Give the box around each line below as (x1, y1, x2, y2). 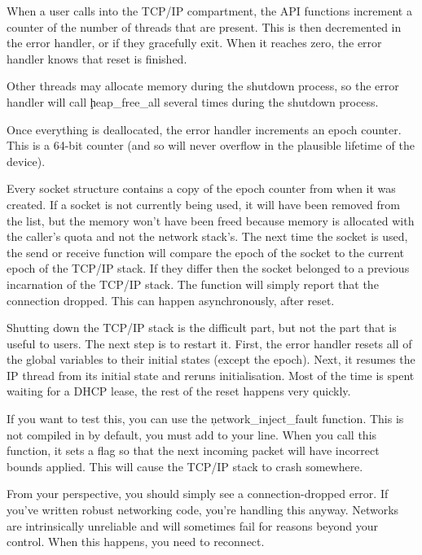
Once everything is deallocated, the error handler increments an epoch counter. (7, 120, 402, 138)
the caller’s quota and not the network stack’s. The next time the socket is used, (7, 228, 408, 245)
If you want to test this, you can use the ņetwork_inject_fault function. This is (7, 410, 404, 427)
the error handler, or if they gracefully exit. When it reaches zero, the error (7, 34, 382, 51)
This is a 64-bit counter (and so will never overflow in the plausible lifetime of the (7, 137, 415, 154)
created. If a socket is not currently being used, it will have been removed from (7, 195, 400, 212)
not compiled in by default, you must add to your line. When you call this (7, 426, 377, 443)
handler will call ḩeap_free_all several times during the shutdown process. (7, 93, 379, 110)
